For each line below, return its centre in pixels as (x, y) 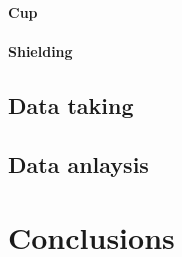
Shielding (40, 50)
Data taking (71, 104)
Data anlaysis (78, 163)
